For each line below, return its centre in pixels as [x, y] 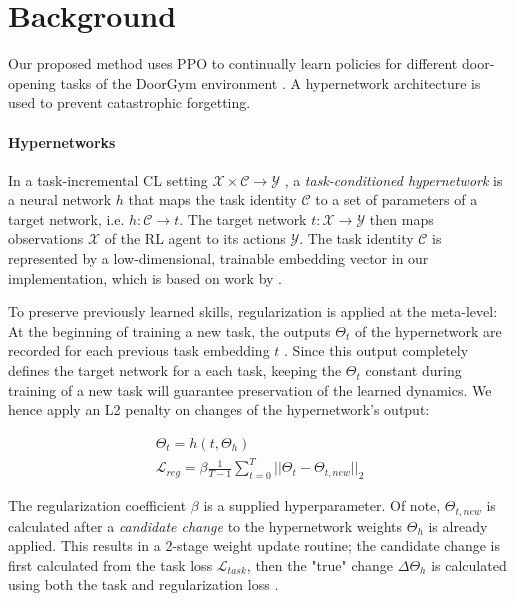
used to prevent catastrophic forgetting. [129, 102]
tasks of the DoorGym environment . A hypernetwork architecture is [270, 82]
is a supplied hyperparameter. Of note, [322, 505]
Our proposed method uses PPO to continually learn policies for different [233, 63]
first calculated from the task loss [110, 564]
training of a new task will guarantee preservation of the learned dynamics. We [250, 389]
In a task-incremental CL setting [108, 179]
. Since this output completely [376, 350]
